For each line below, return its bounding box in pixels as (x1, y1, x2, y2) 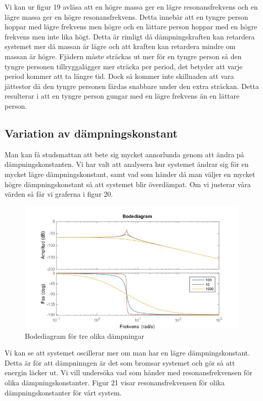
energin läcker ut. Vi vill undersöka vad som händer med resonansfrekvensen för (5, 367, 252, 378)
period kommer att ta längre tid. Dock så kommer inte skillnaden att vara (5, 71, 234, 81)
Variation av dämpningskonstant (5, 125, 178, 141)
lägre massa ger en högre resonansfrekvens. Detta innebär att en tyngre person (5, 11, 248, 22)
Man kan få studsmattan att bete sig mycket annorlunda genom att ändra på (5, 149, 244, 159)
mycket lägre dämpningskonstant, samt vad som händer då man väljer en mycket (5, 168, 255, 179)
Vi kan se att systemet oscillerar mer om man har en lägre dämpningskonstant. (5, 347, 250, 358)
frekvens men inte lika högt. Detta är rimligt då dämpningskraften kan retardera (5, 31, 255, 41)
